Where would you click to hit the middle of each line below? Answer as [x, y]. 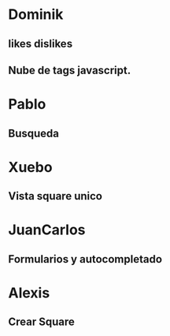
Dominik [36, 15]
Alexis [29, 293]
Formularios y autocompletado [85, 259]
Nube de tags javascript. [70, 70]
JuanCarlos [47, 230]
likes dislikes [41, 44]
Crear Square [41, 322]
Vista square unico [55, 196]
